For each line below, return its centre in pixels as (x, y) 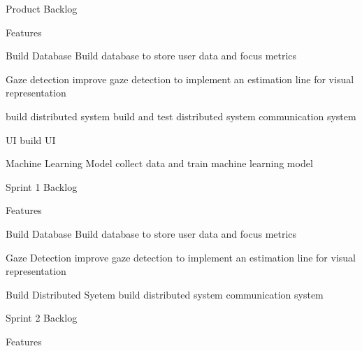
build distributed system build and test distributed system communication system (181, 116)
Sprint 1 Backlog (42, 186)
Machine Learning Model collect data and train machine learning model (159, 163)
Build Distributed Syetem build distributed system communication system (165, 294)
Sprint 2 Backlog (42, 318)
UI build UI (31, 139)
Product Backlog (42, 8)
